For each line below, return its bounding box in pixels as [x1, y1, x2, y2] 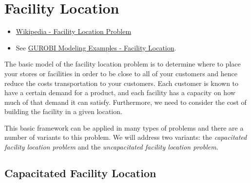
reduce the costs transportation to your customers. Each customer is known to [4, 78, 239, 88]
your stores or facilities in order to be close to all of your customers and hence [4, 68, 237, 78]
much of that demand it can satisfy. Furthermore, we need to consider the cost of [4, 97, 247, 107]
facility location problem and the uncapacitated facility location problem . [4, 142, 218, 152]
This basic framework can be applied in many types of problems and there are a [4, 122, 244, 133]
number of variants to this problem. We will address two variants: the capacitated [4, 132, 247, 142]
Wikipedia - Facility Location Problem [16, 26, 132, 36]
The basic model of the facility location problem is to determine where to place [4, 59, 241, 69]
